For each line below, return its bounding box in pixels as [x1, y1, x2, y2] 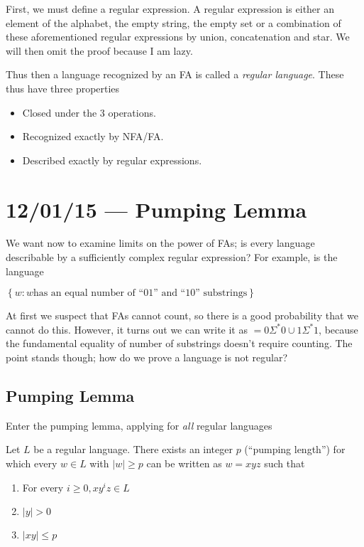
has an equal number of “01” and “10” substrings [33, 288, 248, 299]
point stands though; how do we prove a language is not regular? [6, 350, 288, 365]
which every [6, 456, 57, 471]
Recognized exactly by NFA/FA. [22, 129, 164, 144]
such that [264, 456, 305, 471]
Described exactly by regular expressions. [22, 152, 202, 167]
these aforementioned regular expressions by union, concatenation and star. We [6, 29, 350, 44]
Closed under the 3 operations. [22, 105, 156, 120]
